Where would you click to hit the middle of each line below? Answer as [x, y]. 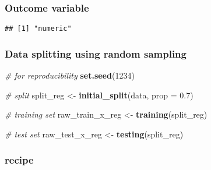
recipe [19, 160]
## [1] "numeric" [38, 29]
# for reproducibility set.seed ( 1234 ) [70, 75]
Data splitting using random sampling [96, 53]
